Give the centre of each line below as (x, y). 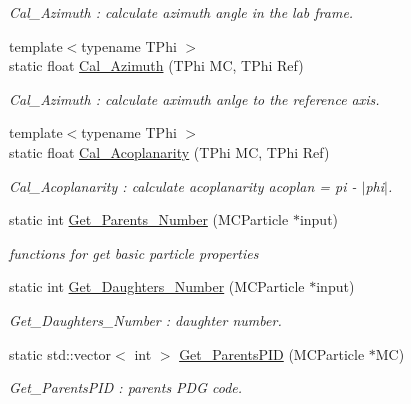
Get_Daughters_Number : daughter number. (145, 319)
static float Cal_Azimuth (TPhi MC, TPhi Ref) (156, 65)
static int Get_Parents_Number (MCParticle (149, 219)
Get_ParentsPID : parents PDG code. (126, 387)
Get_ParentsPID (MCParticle (272, 353)
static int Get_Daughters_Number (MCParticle (157, 286)
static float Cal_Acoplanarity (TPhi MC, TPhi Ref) (169, 151)
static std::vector (60, 353)
